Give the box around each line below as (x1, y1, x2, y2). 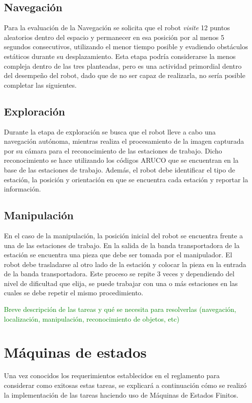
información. (4, 184, 41, 194)
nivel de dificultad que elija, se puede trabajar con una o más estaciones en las (4, 278, 238, 288)
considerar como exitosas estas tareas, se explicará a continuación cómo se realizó (4, 380, 247, 390)
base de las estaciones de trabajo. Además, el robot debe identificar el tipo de (4, 164, 235, 174)
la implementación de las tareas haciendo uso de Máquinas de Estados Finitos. (4, 389, 238, 400)
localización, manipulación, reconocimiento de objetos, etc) (4, 313, 179, 324)
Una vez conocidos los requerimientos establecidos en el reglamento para (4, 370, 220, 381)
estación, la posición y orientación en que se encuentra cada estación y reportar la (4, 174, 248, 184)
